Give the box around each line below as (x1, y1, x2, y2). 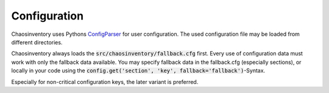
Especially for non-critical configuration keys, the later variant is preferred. (11, 78, 199, 85)
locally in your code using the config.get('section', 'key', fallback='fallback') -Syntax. (11, 67, 266, 74)
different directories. (11, 38, 63, 46)
